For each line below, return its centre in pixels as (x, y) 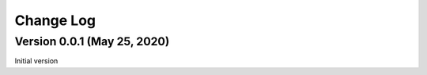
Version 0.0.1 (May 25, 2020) (92, 41)
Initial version (36, 61)
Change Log (55, 20)
